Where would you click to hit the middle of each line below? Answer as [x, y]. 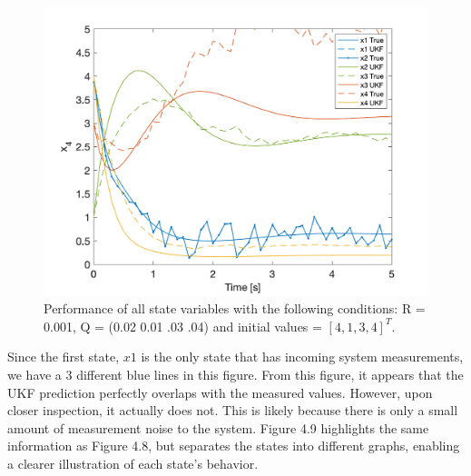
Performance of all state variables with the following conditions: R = [235, 308]
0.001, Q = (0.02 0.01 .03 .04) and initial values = [183, 326]
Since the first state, [64, 357]
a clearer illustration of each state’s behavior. [133, 463]
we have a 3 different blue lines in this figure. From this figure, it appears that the [235, 374]
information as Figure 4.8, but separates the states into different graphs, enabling [234, 446]
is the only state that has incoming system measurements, [302, 357]
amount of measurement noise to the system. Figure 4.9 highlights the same [218, 427]
